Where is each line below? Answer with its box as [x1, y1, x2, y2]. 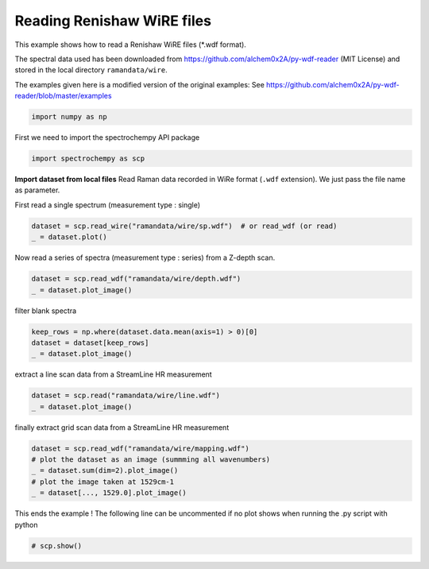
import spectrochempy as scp [31, 154, 145, 163]
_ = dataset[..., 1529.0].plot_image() [31, 489, 187, 497]
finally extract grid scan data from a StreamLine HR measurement [14, 422, 230, 432]
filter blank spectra [14, 306, 77, 315]
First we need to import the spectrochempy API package [14, 133, 200, 142]
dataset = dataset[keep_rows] [31, 338, 149, 347]
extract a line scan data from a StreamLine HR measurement [14, 370, 212, 379]
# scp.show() [31, 541, 83, 550]
